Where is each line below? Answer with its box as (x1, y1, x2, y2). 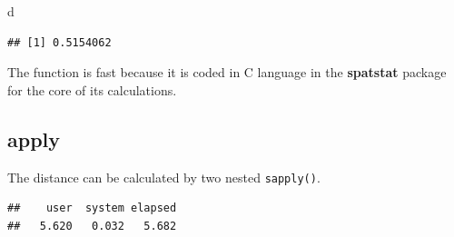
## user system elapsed (7, 202, 177, 215)
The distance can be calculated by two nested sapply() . (7, 167, 321, 186)
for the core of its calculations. (7, 80, 177, 99)
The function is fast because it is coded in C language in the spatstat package (7, 63, 447, 82)
